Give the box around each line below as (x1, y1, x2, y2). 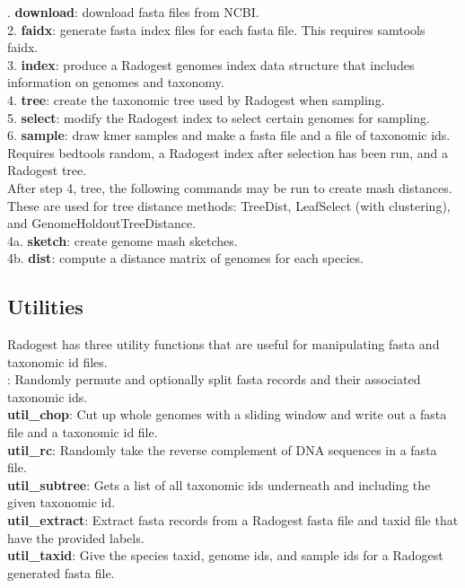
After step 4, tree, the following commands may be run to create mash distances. (7, 178, 452, 197)
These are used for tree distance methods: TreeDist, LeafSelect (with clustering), (7, 196, 451, 215)
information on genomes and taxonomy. (7, 73, 224, 92)
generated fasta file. (7, 563, 115, 582)
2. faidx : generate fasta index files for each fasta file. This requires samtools (7, 20, 426, 39)
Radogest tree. (7, 161, 87, 180)
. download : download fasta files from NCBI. (7, 3, 259, 21)
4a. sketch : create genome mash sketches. (7, 231, 238, 250)
